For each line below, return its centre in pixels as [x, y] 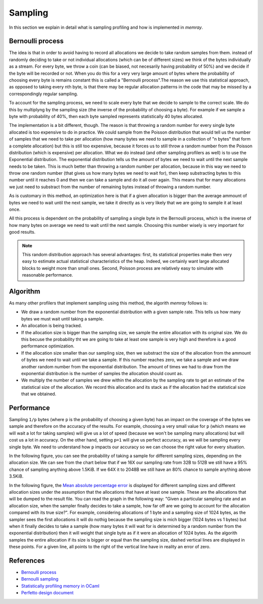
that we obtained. [39, 394]
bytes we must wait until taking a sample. [63, 319]
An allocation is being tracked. [52, 326]
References [27, 560]
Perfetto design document [47, 593]
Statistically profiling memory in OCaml [60, 586]
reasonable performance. [47, 275]
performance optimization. [48, 346]
